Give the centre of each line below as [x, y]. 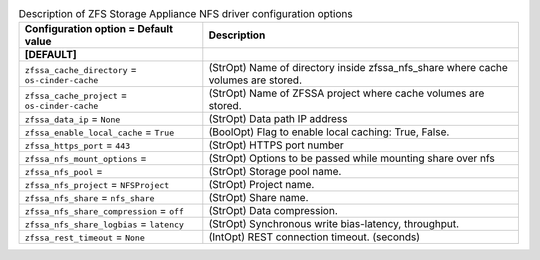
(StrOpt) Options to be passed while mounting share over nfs [351, 158]
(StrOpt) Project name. [261, 185]
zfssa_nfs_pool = [64, 172]
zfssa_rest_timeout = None [84, 237]
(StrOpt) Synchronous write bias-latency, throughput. [334, 224]
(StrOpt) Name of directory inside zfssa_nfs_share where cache [358, 68]
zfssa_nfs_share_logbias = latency [104, 224]
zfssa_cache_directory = [81, 69]
